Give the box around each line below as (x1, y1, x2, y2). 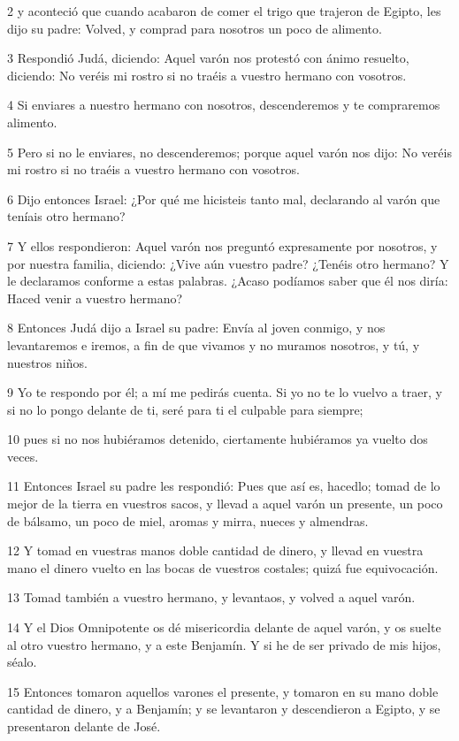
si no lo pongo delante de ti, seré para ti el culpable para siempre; (7, 400, 363, 418)
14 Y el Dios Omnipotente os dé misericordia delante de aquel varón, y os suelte (7, 618, 441, 637)
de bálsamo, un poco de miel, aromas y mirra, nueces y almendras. (7, 511, 369, 530)
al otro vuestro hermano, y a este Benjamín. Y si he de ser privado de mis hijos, (7, 635, 441, 653)
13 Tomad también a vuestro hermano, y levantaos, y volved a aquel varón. (7, 588, 416, 607)
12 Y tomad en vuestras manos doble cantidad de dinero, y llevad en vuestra (7, 541, 424, 560)
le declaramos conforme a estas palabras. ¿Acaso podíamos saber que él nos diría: (7, 271, 448, 290)
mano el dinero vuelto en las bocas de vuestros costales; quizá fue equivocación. (7, 558, 439, 577)
